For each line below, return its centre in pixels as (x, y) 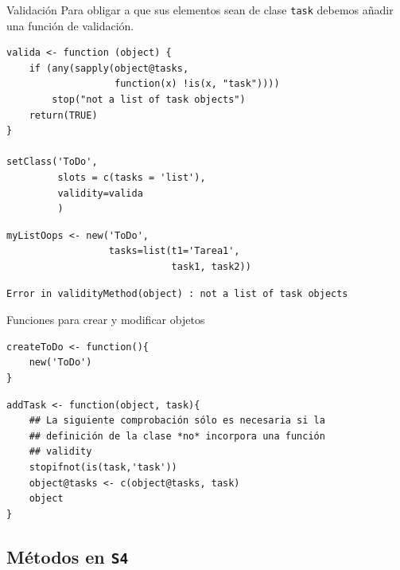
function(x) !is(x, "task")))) (197, 84)
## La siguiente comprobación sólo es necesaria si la (177, 421)
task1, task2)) (211, 266)
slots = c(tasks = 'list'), (132, 178)
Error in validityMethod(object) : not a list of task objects (177, 293)
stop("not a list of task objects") (149, 100)
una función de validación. (70, 25)
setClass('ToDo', (52, 162)
